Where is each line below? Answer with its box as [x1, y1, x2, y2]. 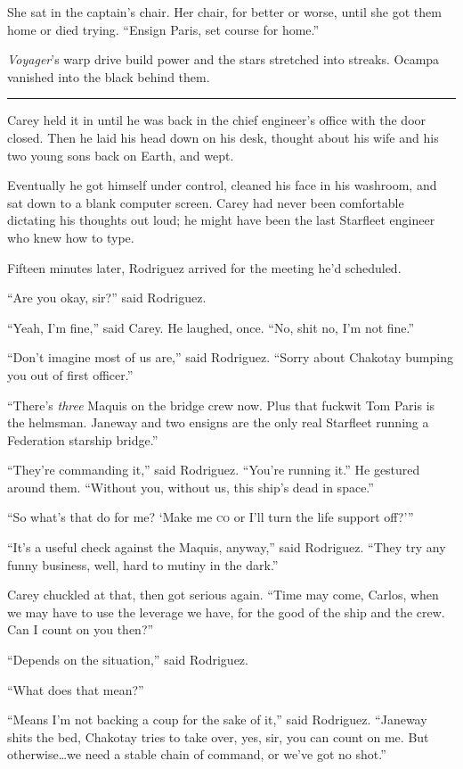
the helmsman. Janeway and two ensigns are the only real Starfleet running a [7, 413, 429, 432]
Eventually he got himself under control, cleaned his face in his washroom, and [7, 176, 437, 194]
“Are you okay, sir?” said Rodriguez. [7, 288, 207, 307]
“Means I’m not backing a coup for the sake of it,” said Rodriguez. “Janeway [7, 710, 427, 729]
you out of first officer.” [7, 365, 134, 384]
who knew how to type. [7, 227, 134, 246]
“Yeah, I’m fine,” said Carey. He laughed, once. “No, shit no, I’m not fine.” [7, 318, 415, 336]
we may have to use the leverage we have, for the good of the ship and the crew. [7, 602, 445, 621]
